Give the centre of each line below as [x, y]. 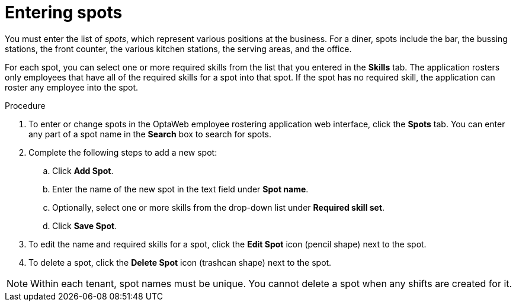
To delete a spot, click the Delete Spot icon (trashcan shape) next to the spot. [180, 262]
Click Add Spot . [83, 170]
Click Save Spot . [85, 226]
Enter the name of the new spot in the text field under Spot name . [180, 189]
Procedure [25, 105]
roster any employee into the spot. [72, 87]
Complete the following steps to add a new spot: [123, 152]
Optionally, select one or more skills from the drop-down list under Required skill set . [219, 207]
